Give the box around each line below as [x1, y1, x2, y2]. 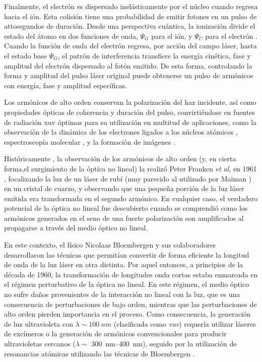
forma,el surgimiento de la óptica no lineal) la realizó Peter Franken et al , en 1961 [4, 163, 257, 173]
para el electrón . [205, 30, 257, 41]
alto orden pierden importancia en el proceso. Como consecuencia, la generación [4, 309, 251, 319]
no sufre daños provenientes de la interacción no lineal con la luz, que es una [4, 289, 240, 299]
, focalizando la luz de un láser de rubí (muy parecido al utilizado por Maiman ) [4, 173, 252, 184]
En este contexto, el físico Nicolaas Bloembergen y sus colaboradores [4, 239, 216, 250]
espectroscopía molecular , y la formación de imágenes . [4, 136, 175, 147]
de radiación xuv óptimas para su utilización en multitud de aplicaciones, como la [4, 116, 256, 127]
